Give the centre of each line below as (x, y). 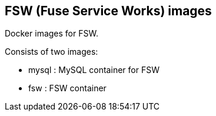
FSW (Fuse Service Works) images (108, 11)
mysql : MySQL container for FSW (94, 70)
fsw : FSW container (67, 88)
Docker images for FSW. (51, 34)
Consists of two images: (51, 52)
